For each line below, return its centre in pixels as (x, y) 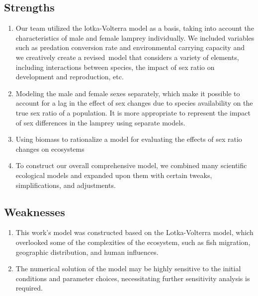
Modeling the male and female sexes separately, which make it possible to (128, 93)
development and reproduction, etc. (70, 77)
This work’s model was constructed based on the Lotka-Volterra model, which (134, 232)
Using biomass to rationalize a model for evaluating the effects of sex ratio (129, 139)
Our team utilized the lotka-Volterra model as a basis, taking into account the (135, 28)
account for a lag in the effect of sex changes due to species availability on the (134, 103)
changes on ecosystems (50, 148)
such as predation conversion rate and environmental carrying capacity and (130, 47)
